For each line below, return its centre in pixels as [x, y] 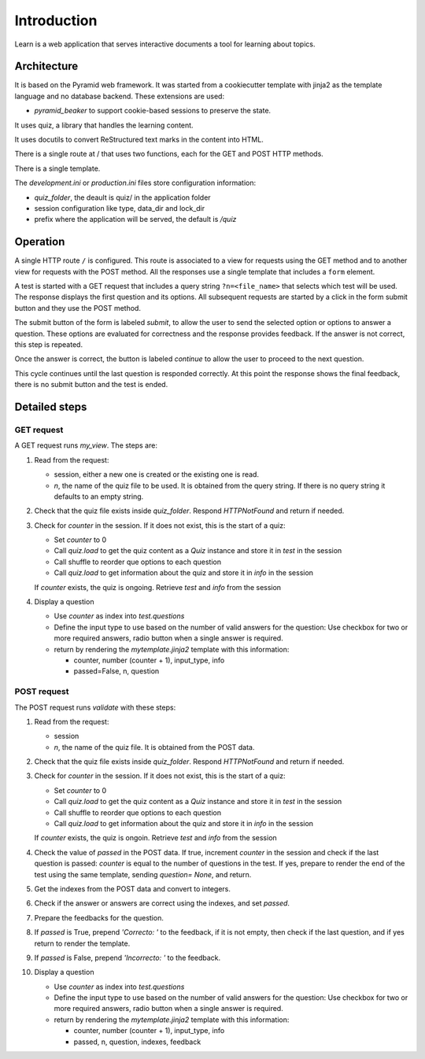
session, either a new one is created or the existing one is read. [157, 474]
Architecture [46, 66]
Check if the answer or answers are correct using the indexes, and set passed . [162, 903]
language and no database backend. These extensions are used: [119, 96]
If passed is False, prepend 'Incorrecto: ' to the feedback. [128, 958]
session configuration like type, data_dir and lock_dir [120, 208]
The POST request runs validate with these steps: [95, 707]
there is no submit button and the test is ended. [91, 385]
